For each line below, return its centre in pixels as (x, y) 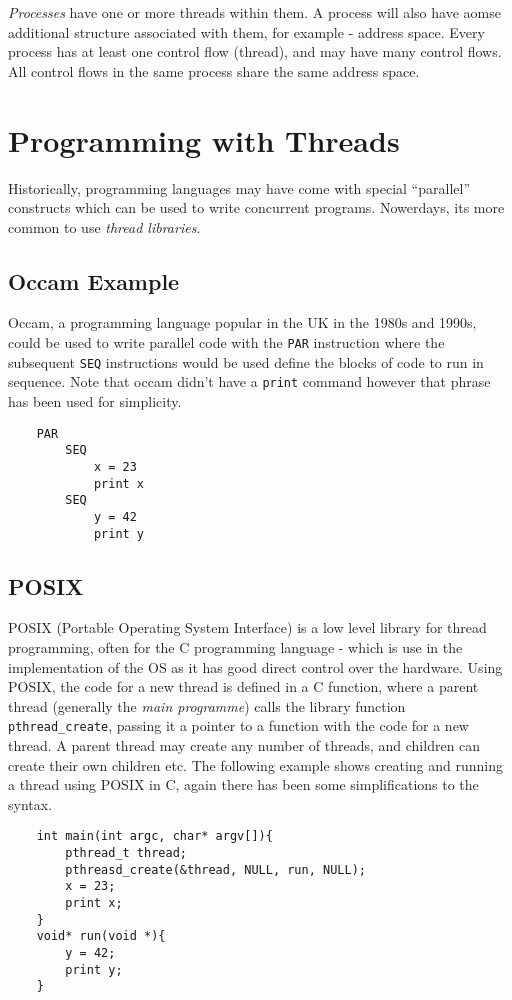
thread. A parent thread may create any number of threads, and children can (244, 745)
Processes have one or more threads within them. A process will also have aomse (254, 12)
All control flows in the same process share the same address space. (214, 70)
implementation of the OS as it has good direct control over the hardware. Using (255, 666)
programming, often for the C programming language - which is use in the (235, 647)
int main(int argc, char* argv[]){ (154, 836)
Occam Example (94, 280)
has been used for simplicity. (95, 401)
